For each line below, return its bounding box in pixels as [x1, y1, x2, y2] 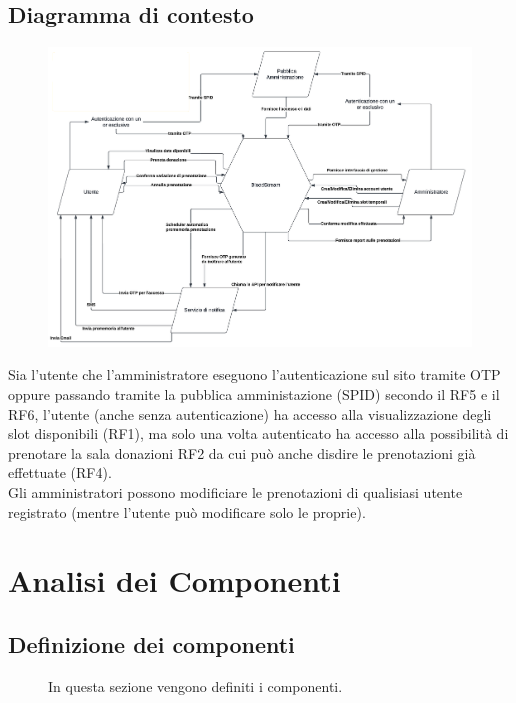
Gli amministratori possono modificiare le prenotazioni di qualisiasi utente [8, 482, 463, 503]
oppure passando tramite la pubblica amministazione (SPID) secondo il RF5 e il [8, 384, 500, 405]
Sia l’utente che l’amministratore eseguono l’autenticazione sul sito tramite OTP [8, 364, 501, 385]
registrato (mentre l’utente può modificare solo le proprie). [8, 501, 366, 522]
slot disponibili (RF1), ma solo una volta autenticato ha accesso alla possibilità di [8, 423, 509, 444]
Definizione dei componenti [8, 628, 295, 659]
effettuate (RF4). [8, 462, 112, 483]
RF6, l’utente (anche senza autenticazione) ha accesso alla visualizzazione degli [8, 403, 492, 424]
